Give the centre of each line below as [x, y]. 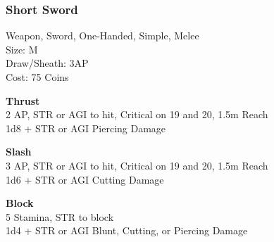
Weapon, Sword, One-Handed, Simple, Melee [102, 36]
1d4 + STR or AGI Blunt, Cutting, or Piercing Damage [127, 230]
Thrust [23, 100]
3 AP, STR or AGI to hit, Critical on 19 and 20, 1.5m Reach [137, 165]
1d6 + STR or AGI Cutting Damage [85, 179]
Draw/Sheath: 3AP [47, 63]
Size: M [22, 49]
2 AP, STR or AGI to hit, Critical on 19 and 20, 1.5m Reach [137, 114]
